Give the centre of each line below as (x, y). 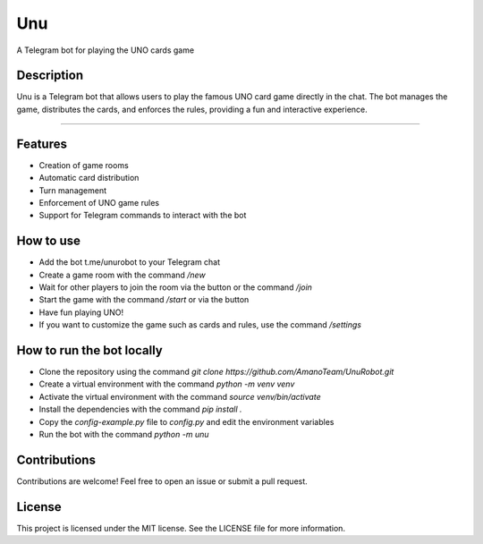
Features (42, 144)
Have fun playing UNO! (81, 312)
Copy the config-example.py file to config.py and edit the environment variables (186, 421)
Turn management (73, 190)
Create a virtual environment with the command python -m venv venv (167, 384)
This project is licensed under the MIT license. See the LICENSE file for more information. (181, 528)
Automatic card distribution (89, 178)
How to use (48, 241)
